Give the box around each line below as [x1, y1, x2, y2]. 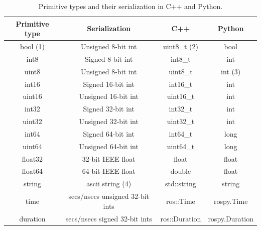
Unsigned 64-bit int [79, 141, 139, 151]
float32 [22, 153, 43, 164]
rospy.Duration [208, 213, 253, 223]
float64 [22, 166, 43, 176]
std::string [165, 178, 196, 189]
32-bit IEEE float [82, 153, 136, 164]
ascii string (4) [86, 178, 132, 189]
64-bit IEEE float [82, 166, 136, 176]
